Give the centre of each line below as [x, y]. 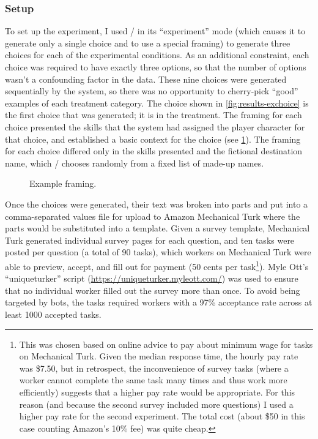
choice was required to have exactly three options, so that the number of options [156, 67]
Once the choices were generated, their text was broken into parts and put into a [157, 204]
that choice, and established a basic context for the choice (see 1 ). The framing [153, 139]
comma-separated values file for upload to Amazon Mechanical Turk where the [153, 216]
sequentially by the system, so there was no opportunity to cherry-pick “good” [152, 91]
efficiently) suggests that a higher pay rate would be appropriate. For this [157, 392]
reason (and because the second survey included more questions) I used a [156, 404]
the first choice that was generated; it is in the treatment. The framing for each [153, 115]
